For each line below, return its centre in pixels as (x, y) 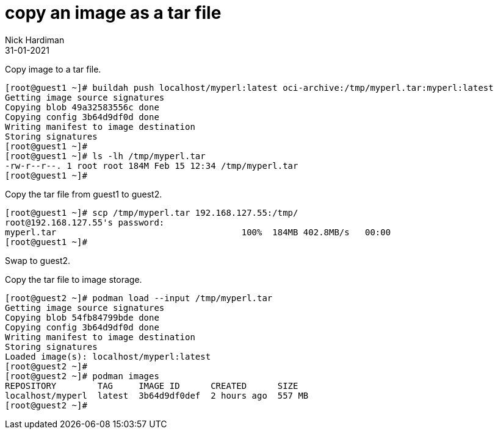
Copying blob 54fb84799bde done (82, 317)
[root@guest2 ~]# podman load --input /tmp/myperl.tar (139, 298)
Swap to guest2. (38, 260)
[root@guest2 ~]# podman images (82, 376)
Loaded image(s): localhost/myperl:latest (108, 356)
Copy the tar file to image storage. (74, 279)
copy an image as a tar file (113, 13)
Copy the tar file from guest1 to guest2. (84, 194)
